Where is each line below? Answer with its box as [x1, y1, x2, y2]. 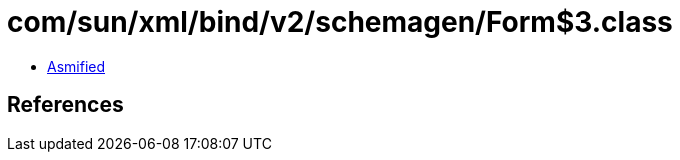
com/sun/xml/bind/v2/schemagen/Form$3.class [7, 5, 673, 39]
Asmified [47, 57, 106, 75]
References [7, 92, 124, 118]
